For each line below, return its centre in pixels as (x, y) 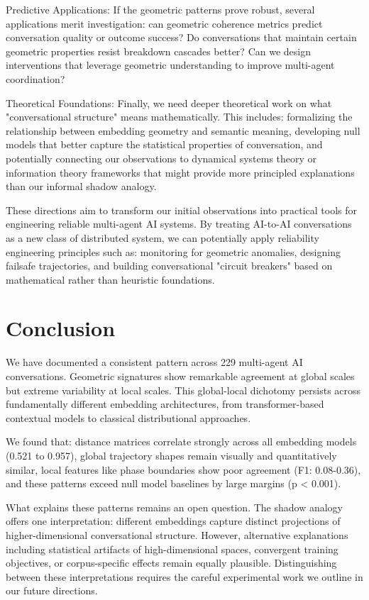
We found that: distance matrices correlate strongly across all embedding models (181, 441)
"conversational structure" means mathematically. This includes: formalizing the (179, 117)
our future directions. (52, 590)
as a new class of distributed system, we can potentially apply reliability (163, 237)
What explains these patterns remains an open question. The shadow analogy (174, 507)
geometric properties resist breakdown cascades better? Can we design (158, 51)
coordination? (35, 78)
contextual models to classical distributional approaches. (128, 417)
